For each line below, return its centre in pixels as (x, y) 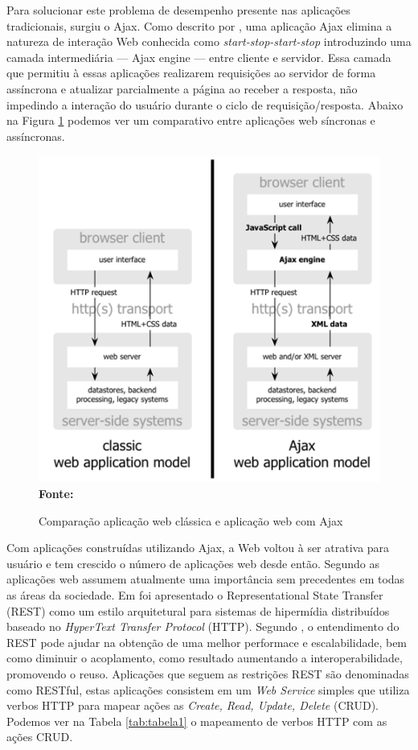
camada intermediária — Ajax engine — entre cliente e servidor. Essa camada (199, 57)
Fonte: (56, 494)
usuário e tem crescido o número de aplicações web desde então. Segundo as (193, 563)
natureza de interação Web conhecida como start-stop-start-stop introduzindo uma (209, 41)
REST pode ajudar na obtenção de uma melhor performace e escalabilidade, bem (207, 642)
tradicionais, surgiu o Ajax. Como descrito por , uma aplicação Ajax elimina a (199, 25)
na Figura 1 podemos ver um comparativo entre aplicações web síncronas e (191, 120)
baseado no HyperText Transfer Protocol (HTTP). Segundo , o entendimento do (203, 626)
